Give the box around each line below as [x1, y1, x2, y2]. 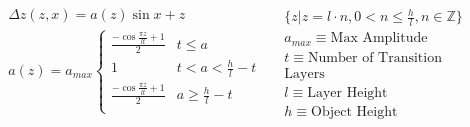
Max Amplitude [330, 31, 428, 46]
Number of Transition [308, 50, 442, 65]
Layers [284, 66, 325, 81]
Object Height [311, 104, 398, 119]
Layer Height [307, 85, 388, 100]
